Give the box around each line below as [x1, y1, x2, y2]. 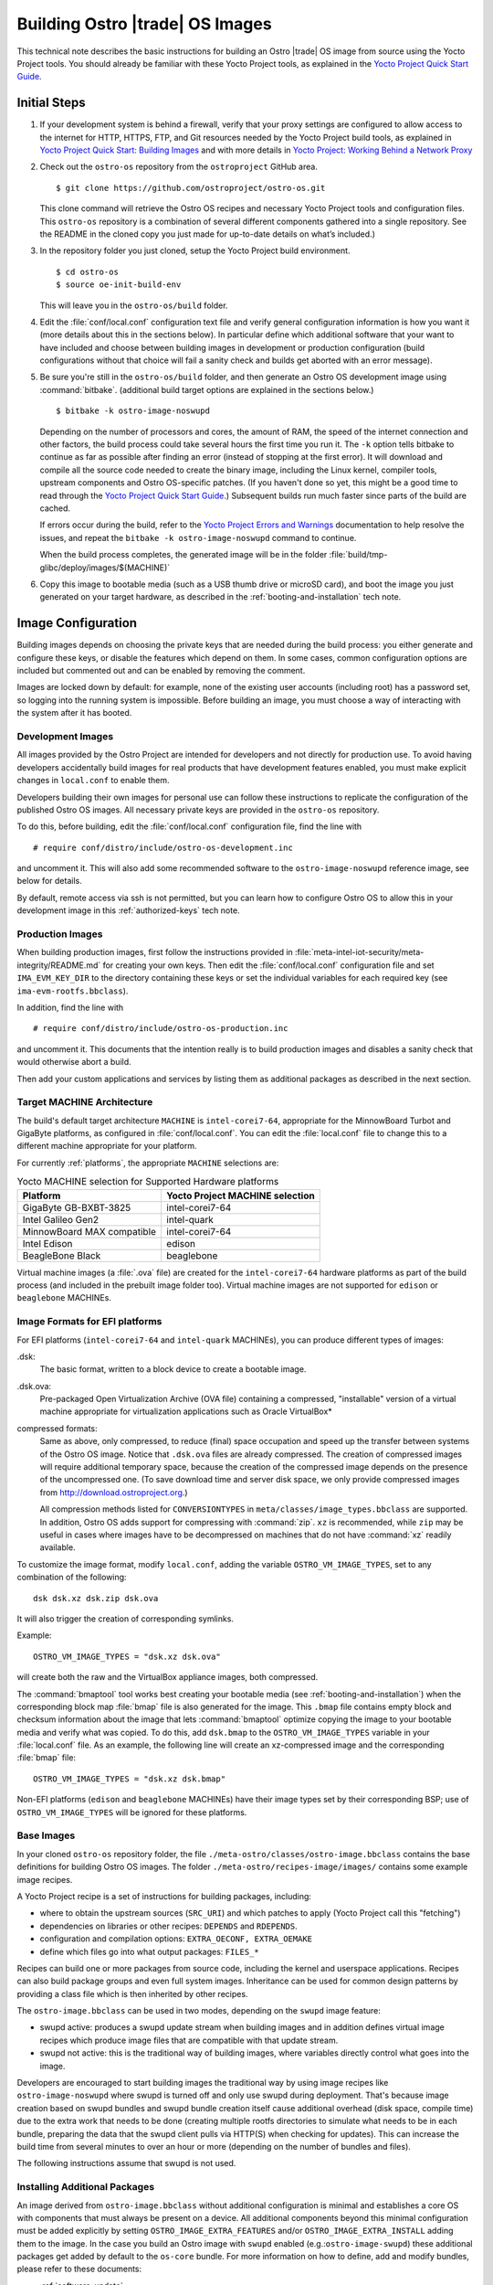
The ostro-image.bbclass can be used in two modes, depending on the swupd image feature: [16, 2005, 381, 2016]
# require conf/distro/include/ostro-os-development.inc [33, 842, 294, 853]
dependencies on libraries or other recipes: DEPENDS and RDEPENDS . [39, 1920, 299, 1931]
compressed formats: [16, 1422, 98, 1434]
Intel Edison [22, 1237, 73, 1249]
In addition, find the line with [16, 1002, 124, 1013]
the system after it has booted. [16, 707, 132, 718]
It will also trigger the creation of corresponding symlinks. [16, 1613, 235, 1624]
